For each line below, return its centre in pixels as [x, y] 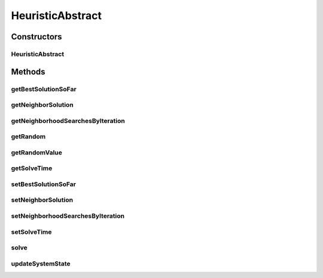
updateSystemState [41, 264]
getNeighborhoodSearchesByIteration [68, 121]
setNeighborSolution [42, 200]
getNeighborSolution [42, 105]
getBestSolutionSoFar [44, 89]
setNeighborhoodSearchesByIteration [68, 216]
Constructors [36, 37]
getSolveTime [32, 168]
